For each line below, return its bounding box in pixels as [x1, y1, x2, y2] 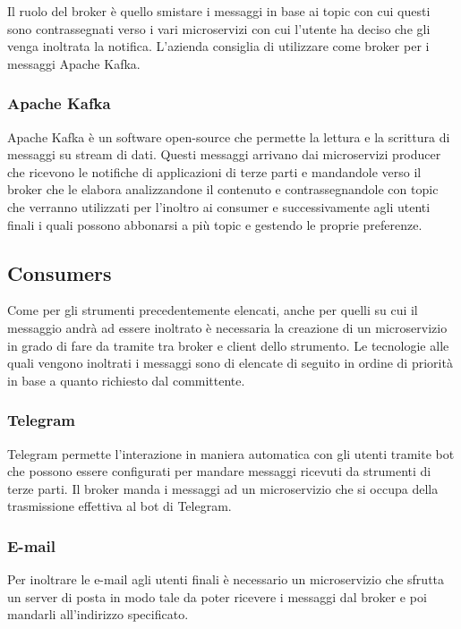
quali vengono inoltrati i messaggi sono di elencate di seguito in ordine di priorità [7, 353, 453, 372]
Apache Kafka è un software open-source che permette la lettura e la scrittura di [7, 127, 450, 146]
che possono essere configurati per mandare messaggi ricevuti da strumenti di [7, 462, 431, 480]
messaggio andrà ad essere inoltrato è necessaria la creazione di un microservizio [7, 318, 448, 336]
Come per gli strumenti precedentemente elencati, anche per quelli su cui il [7, 301, 418, 319]
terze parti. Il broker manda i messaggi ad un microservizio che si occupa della [7, 479, 439, 497]
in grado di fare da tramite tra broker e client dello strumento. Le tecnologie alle [7, 336, 449, 354]
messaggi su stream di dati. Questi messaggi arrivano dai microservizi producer [7, 145, 441, 164]
